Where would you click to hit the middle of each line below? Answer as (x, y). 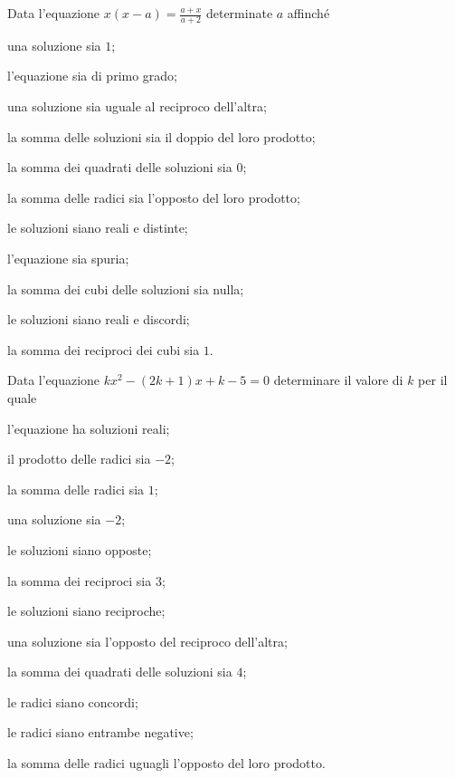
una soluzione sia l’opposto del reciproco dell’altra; (147, 641)
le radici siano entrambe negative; (100, 732)
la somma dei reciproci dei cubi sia (104, 349)
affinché (308, 13)
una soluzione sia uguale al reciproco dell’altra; (137, 106)
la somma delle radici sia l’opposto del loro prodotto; (154, 197)
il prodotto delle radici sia (79, 459)
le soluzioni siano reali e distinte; (98, 228)
